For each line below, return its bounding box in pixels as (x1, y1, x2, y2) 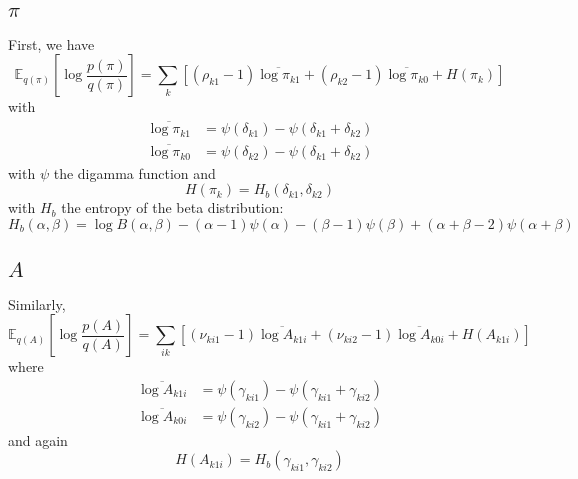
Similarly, (8, 293, 66, 314)
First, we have (8, 33, 95, 54)
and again (8, 429, 68, 450)
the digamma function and (53, 162, 216, 183)
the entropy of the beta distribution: (61, 197, 284, 218)
